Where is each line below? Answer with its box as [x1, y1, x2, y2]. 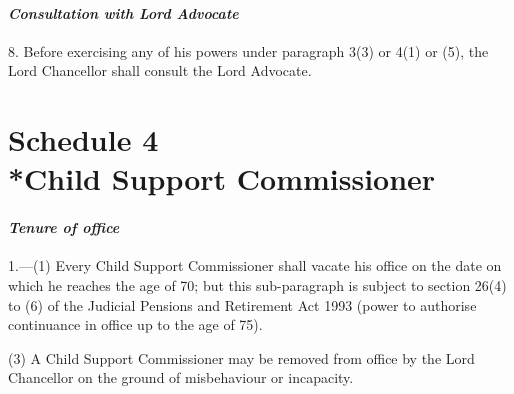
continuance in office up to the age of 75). [8, 314, 263, 335]
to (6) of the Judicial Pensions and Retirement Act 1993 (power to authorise [8, 294, 477, 315]
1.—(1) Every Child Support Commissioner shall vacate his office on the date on [8, 255, 502, 276]
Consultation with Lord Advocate [8, 2, 239, 23]
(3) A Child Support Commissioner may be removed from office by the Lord [8, 347, 475, 368]
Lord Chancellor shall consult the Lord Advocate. [8, 60, 312, 81]
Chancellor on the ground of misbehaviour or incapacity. [8, 367, 354, 388]
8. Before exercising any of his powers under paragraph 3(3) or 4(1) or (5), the [8, 40, 489, 61]
